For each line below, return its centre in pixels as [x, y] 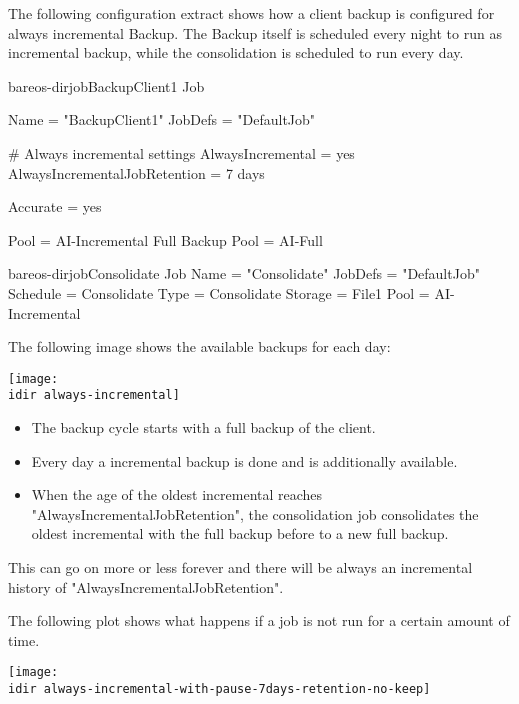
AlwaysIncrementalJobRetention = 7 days [136, 172]
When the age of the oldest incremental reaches [177, 494]
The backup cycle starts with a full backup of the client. [203, 427]
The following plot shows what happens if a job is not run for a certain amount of [259, 620]
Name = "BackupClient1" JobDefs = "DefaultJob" [162, 119]
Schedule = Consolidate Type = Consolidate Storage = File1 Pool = [219, 292]
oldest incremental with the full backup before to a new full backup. [240, 533]
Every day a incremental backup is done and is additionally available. [244, 460]
